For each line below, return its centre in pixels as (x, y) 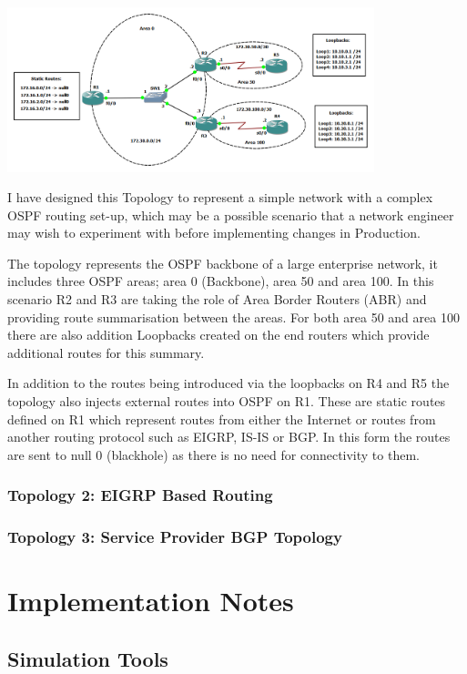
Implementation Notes (151, 601)
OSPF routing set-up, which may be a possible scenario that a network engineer (231, 214)
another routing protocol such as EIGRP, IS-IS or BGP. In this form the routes (229, 437)
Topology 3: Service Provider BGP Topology (175, 537)
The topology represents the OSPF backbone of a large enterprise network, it (223, 263)
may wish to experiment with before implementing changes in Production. (214, 233)
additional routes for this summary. (106, 352)
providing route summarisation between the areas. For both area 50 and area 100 (233, 317)
